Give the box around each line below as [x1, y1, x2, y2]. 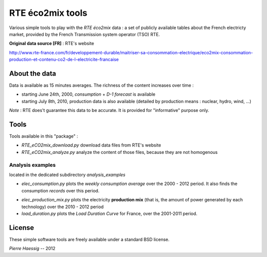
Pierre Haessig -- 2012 [9, 246, 56, 252]
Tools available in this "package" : [9, 133, 79, 139]
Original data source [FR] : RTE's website [9, 40, 94, 46]
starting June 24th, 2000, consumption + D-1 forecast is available [21, 91, 156, 97]
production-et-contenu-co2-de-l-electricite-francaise [9, 57, 119, 63]
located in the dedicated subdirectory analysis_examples [9, 172, 126, 178]
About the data [9, 69, 56, 77]
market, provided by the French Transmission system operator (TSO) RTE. [9, 31, 160, 37]
